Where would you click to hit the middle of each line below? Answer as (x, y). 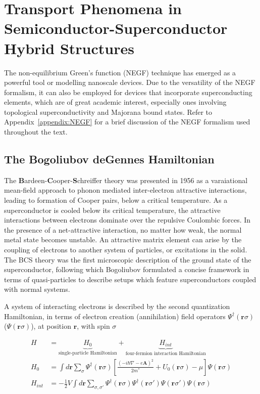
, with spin (93, 326)
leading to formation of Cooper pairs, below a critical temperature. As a (116, 200)
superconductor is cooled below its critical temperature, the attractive (112, 210)
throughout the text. (36, 132)
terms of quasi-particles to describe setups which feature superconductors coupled (130, 279)
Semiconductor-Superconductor (116, 28)
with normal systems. (37, 289)
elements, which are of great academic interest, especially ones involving (115, 102)
